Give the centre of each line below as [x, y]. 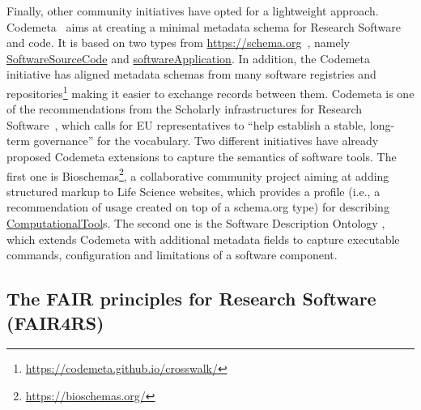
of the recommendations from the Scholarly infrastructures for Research [185, 109]
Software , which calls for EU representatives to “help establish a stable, [187, 124]
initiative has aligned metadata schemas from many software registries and [191, 74]
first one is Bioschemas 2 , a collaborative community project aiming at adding [198, 174]
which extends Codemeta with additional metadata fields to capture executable [203, 239]
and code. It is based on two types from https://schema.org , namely [178, 43]
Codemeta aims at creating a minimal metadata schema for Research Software [204, 26]
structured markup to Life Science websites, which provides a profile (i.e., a [193, 191]
